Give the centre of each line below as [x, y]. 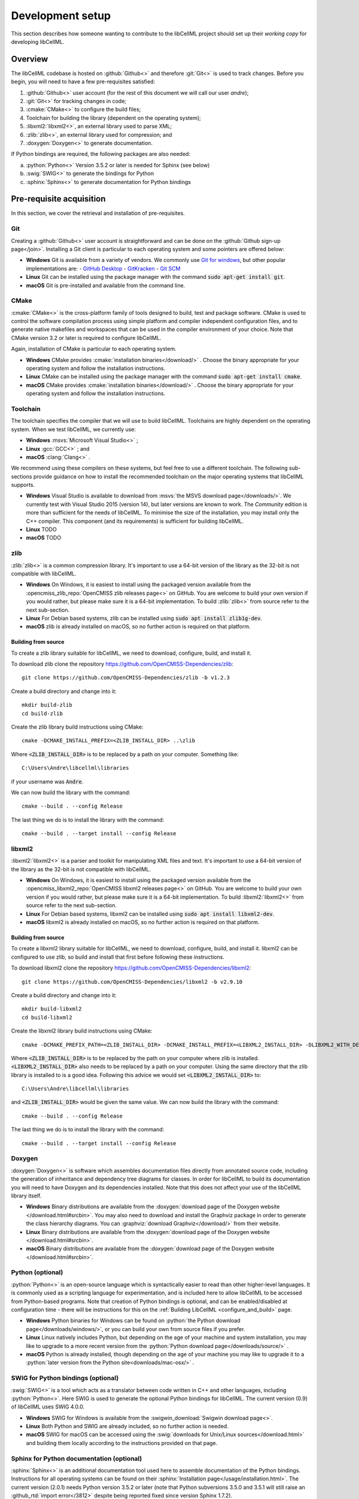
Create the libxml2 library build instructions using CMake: [82, 1031]
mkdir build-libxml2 [52, 1009]
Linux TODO [41, 529]
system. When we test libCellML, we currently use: [74, 429]
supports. [23, 485]
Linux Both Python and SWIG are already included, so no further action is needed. [127, 1426]
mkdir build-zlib [47, 705]
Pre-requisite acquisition [58, 199]
